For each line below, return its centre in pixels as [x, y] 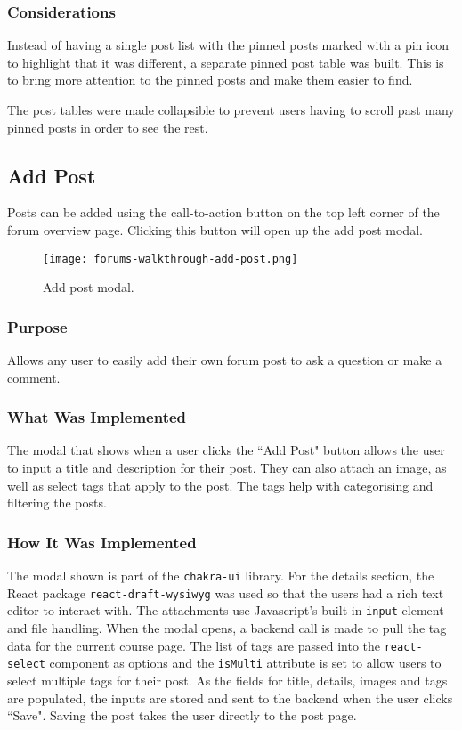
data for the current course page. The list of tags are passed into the [194, 645]
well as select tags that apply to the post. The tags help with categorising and [220, 485]
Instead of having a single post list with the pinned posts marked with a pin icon [228, 45]
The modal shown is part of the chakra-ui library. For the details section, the [221, 576]
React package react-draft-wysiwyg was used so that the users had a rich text [226, 592]
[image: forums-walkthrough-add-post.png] [170, 259]
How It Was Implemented [102, 542]
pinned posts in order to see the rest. [108, 127]
